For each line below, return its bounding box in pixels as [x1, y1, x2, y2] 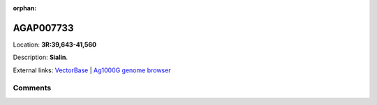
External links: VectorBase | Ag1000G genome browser [13, 66, 171, 74]
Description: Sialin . [13, 53, 68, 62]
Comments [13, 83, 52, 93]
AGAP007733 [13, 22, 74, 34]
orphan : [13, 4, 37, 12]
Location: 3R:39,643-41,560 [13, 40, 97, 49]
